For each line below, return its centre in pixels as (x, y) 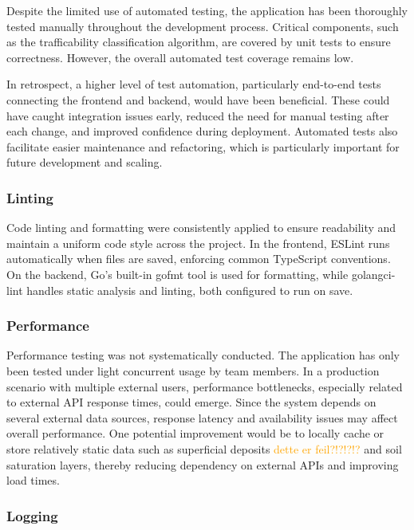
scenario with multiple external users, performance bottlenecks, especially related (205, 386)
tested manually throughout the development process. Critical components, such (203, 26)
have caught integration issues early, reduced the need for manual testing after (198, 115)
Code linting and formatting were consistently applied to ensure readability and (201, 228)
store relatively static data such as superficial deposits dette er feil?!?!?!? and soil (204, 448)
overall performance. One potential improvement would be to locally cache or (195, 433)
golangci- (373, 274)
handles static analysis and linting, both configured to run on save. (190, 290)
